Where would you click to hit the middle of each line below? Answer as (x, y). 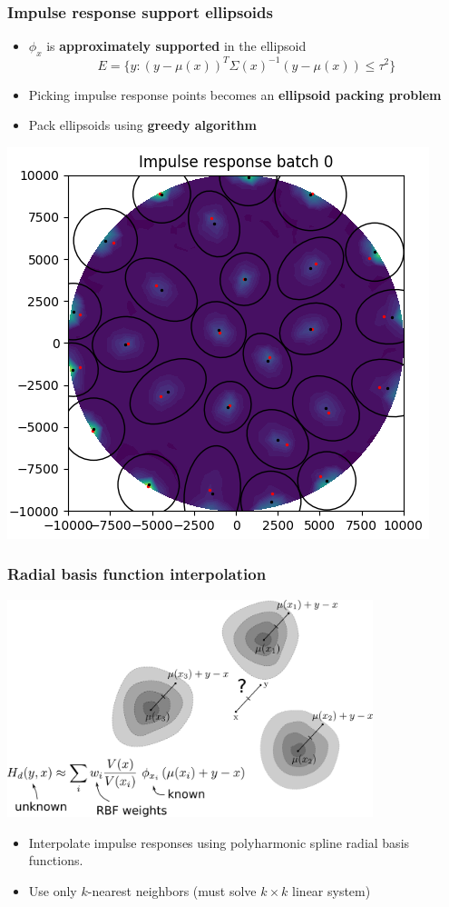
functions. (56, 860)
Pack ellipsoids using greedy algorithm (142, 125)
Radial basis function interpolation (137, 574)
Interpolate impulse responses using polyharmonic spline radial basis (219, 842)
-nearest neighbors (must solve (172, 891)
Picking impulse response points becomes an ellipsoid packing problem (235, 94)
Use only (53, 891)
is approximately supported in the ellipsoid (176, 46)
